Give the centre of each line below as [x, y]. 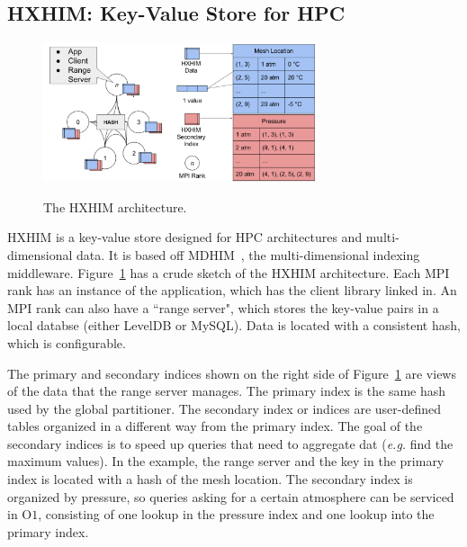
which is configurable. [67, 342]
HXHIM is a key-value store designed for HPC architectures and [185, 237]
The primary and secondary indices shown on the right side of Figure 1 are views [232, 373]
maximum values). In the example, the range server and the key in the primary [226, 461]
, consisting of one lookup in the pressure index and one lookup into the [236, 514]
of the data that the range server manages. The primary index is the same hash [227, 391]
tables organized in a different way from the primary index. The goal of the [215, 426]
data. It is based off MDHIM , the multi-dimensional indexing [248, 254]
